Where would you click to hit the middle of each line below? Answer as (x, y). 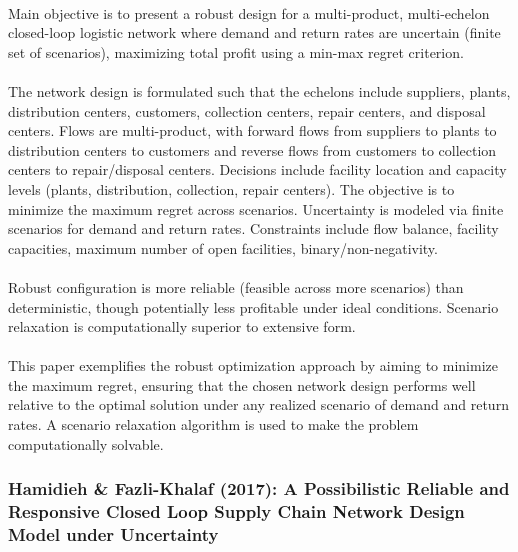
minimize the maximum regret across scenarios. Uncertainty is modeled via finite (256, 208)
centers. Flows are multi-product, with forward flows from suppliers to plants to (252, 130)
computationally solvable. (86, 443)
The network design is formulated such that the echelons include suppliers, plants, (259, 90)
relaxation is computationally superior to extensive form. (182, 326)
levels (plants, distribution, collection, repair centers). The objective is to (231, 188)
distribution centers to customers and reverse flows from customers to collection (252, 149)
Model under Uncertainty (113, 534)
